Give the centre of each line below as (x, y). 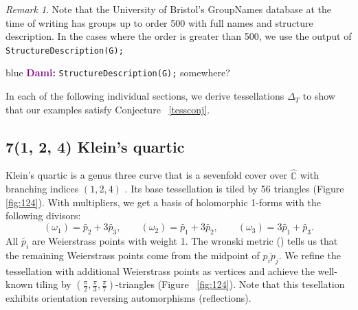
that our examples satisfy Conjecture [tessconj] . (108, 109)
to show (319, 96)
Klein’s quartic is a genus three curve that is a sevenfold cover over (147, 175)
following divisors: (43, 215)
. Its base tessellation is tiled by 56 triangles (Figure (234, 189)
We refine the (313, 255)
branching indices (42, 189)
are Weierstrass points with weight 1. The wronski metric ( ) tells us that (185, 241)
